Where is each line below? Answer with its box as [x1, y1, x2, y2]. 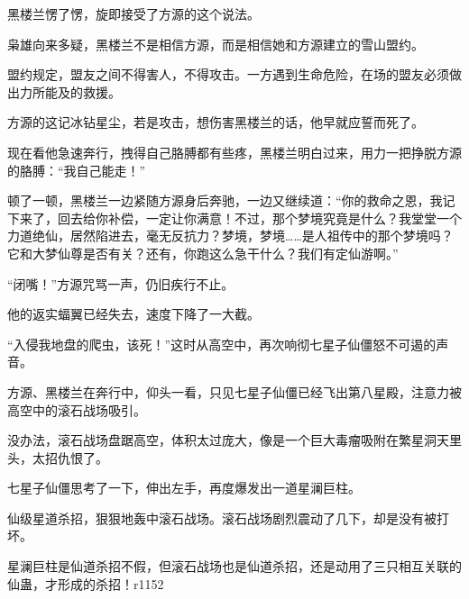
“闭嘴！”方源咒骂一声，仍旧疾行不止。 [7, 274, 234, 293]
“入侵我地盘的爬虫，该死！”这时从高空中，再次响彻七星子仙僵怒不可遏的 [7, 334, 437, 353]
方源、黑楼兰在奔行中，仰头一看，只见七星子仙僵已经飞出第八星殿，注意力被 [7, 382, 462, 401]
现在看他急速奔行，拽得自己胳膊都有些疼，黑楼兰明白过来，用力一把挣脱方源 [7, 142, 462, 161]
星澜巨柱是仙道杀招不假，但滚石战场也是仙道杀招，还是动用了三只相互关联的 [7, 557, 462, 576]
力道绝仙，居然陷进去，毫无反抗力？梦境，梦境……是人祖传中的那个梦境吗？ [7, 226, 454, 245]
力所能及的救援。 [19, 82, 121, 101]
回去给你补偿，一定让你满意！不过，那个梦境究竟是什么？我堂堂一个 [57, 208, 462, 227]
